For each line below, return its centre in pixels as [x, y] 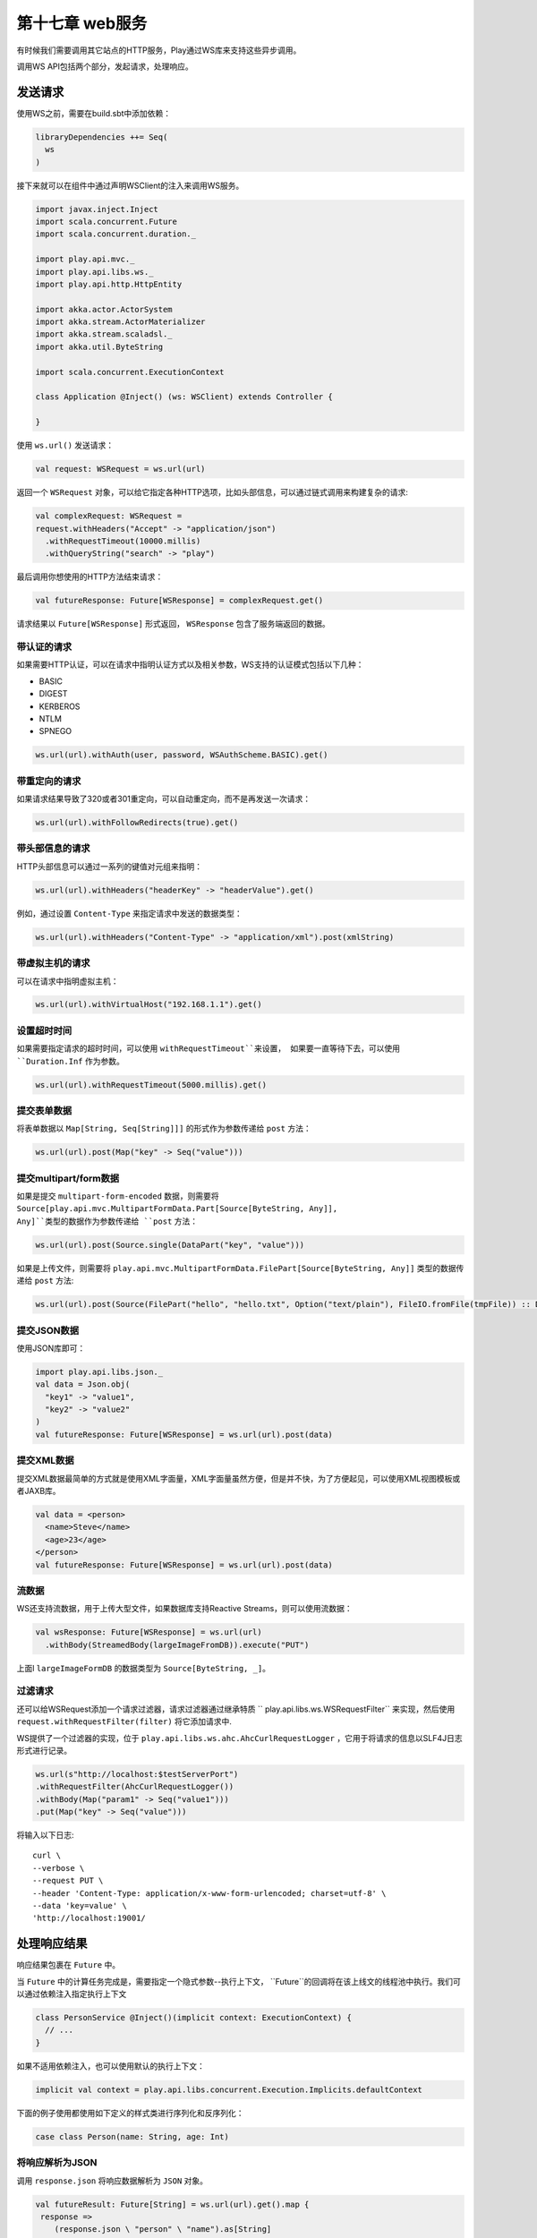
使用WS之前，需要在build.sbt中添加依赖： [94, 113]
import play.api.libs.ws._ [94, 272]
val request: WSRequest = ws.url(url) [120, 469]
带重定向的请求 [49, 781]
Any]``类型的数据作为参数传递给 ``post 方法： [107, 1221]
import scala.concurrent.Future [107, 221]
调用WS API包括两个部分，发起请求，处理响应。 [105, 66]
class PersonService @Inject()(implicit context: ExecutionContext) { [194, 2018]
